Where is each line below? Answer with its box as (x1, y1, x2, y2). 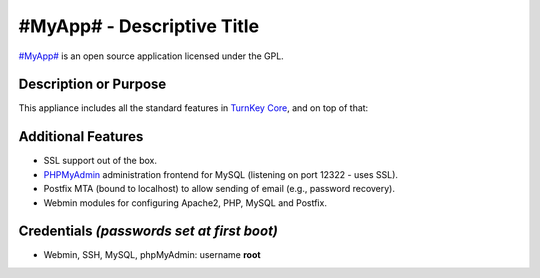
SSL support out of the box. (43, 155, 158, 167)
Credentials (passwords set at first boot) (18, 223, 279, 240)
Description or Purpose (18, 76, 167, 93)
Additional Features (18, 128, 144, 145)
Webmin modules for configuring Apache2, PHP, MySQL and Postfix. (43, 196, 327, 209)
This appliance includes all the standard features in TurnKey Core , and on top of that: (18, 102, 369, 114)
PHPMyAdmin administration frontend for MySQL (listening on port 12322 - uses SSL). (43, 168, 399, 180)
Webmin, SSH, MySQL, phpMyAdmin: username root (43, 249, 261, 261)
